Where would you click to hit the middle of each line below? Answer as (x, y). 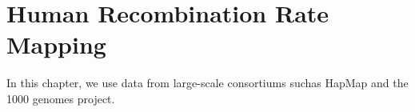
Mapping (56, 44)
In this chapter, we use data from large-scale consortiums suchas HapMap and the (207, 83)
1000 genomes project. (61, 98)
